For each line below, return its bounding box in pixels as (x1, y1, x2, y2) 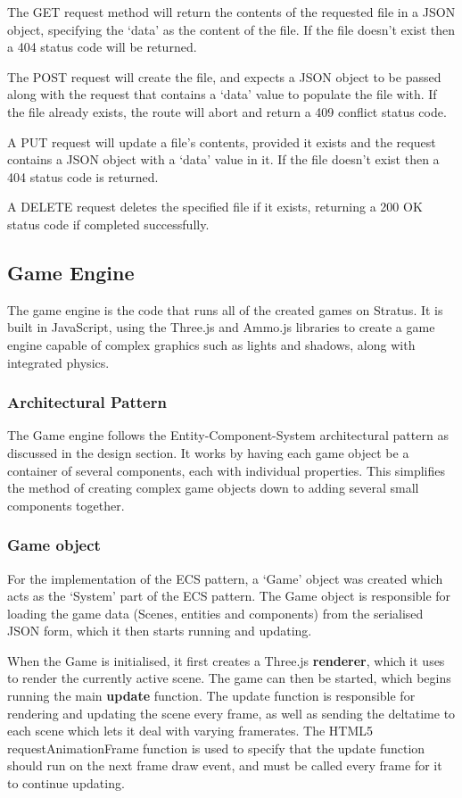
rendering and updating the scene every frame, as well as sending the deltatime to (7, 703, 456, 722)
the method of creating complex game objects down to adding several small (7, 478, 419, 497)
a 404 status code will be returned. (7, 37, 197, 56)
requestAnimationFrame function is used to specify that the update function (7, 738, 425, 757)
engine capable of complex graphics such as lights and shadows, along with (7, 335, 416, 353)
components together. (7, 495, 125, 514)
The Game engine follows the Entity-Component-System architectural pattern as (7, 426, 449, 445)
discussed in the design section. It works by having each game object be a (7, 443, 409, 461)
